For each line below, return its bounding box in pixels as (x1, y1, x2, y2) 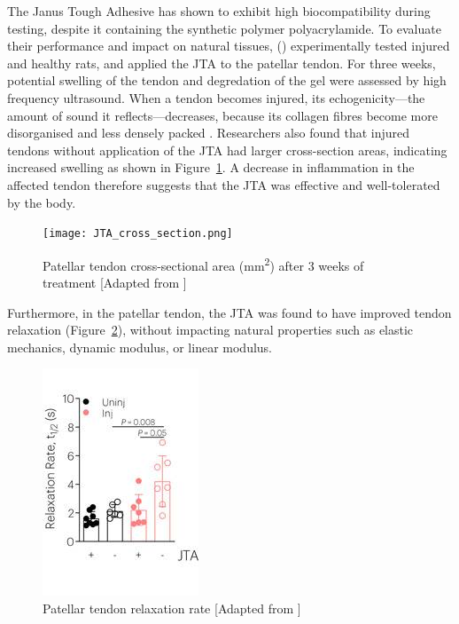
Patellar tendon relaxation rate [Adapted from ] (43, 599, 301, 617)
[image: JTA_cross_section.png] (43, 227, 233, 241)
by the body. (7, 193, 76, 211)
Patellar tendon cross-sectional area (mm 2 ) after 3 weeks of (43, 253, 364, 274)
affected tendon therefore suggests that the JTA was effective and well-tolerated (7, 175, 440, 194)
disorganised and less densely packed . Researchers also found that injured (7, 123, 410, 142)
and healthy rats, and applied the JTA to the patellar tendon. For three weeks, (7, 53, 436, 72)
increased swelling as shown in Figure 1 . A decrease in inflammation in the (7, 158, 415, 177)
